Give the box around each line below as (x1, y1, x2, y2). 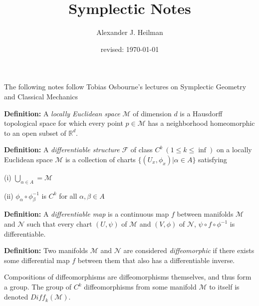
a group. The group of (4, 282, 72, 292)
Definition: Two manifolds (4, 245, 88, 256)
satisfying (198, 154, 227, 164)
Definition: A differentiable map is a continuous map (4, 209, 169, 219)
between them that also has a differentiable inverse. (77, 255, 235, 265)
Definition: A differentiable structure (4, 144, 120, 155)
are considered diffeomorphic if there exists (123, 245, 255, 256)
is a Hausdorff (180, 108, 223, 118)
